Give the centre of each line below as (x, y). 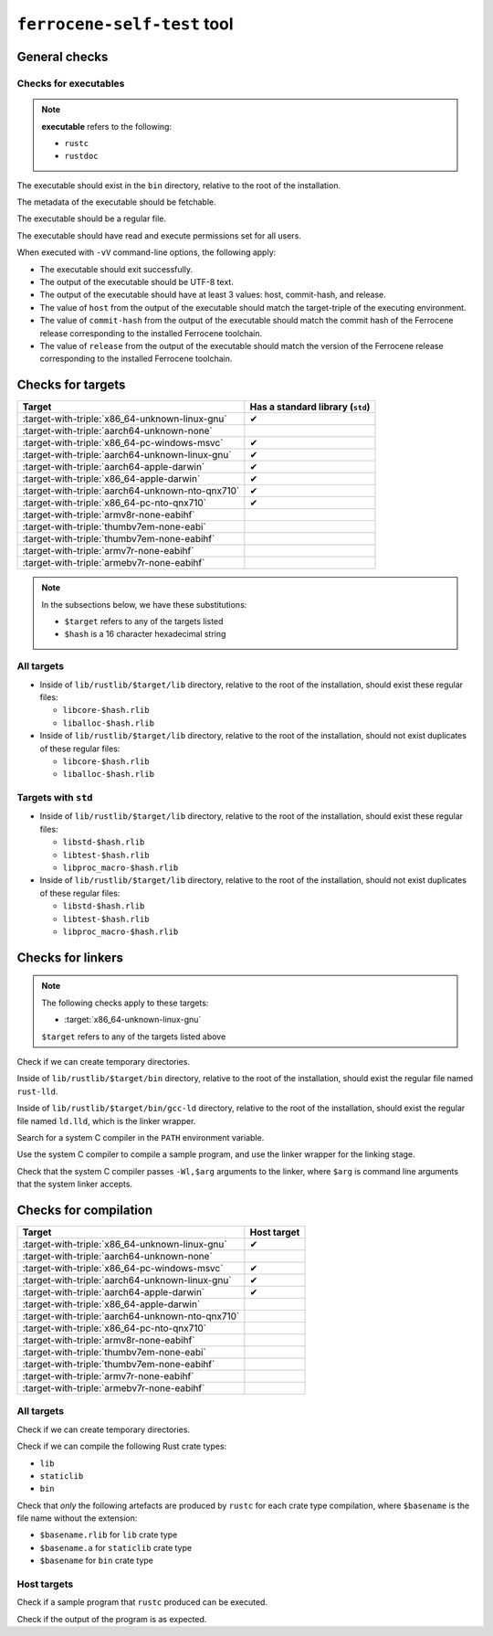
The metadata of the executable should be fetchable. (116, 202)
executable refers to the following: (107, 126)
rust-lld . (37, 1091)
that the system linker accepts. (74, 1185)
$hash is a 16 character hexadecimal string (145, 634)
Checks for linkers (70, 957)
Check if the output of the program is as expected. (112, 1619)
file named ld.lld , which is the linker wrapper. (106, 1121)
